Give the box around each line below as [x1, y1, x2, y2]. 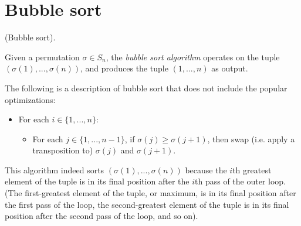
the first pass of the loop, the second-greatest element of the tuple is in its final [5, 198, 289, 210]
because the [185, 163, 227, 176]
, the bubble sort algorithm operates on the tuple [106, 50, 280, 63]
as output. [211, 62, 248, 74]
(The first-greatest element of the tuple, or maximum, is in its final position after [5, 187, 296, 199]
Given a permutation [5, 50, 80, 63]
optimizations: [5, 93, 56, 105]
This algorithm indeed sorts [5, 163, 104, 176]
